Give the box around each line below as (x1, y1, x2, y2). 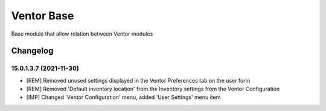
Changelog (11, 46, 54, 56)
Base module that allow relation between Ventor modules (11, 30, 153, 37)
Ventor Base (11, 9, 74, 22)
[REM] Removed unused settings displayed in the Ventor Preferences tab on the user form (26, 77, 251, 84)
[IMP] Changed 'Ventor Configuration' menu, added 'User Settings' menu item (26, 94, 221, 101)
